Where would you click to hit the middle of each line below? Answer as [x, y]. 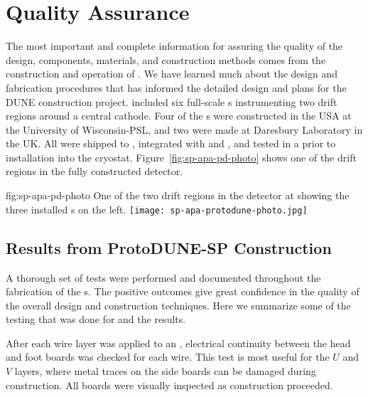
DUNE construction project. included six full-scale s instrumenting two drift [172, 101]
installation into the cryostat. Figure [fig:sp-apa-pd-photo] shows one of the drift [181, 157]
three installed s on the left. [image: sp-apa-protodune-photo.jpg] [157, 209]
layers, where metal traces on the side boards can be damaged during [165, 371]
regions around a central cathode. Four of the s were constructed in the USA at [179, 116]
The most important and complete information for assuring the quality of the [174, 46]
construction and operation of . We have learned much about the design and [172, 74]
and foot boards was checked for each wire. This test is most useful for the [168, 357]
